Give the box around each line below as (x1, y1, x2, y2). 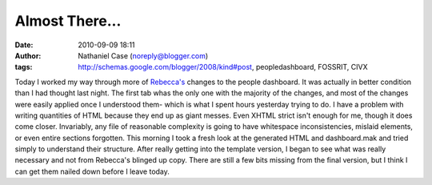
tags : (14, 62, 33, 72)
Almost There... (14, 12, 122, 30)
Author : (14, 50, 42, 60)
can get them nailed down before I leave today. (14, 167, 170, 176)
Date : (14, 40, 34, 50)
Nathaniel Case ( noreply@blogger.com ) (78, 50, 209, 60)
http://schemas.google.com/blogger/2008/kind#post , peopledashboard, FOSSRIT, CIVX (78, 62, 368, 72)
